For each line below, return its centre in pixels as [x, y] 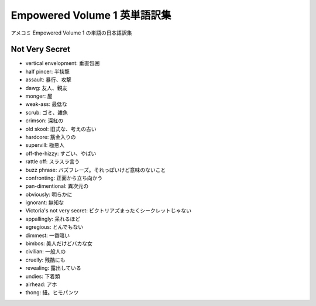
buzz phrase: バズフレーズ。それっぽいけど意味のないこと [96, 170]
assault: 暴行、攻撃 [48, 80]
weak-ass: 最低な [46, 104]
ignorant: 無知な [45, 202]
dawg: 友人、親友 [47, 88]
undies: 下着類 [43, 276]
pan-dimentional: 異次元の [57, 186]
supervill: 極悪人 [45, 145]
